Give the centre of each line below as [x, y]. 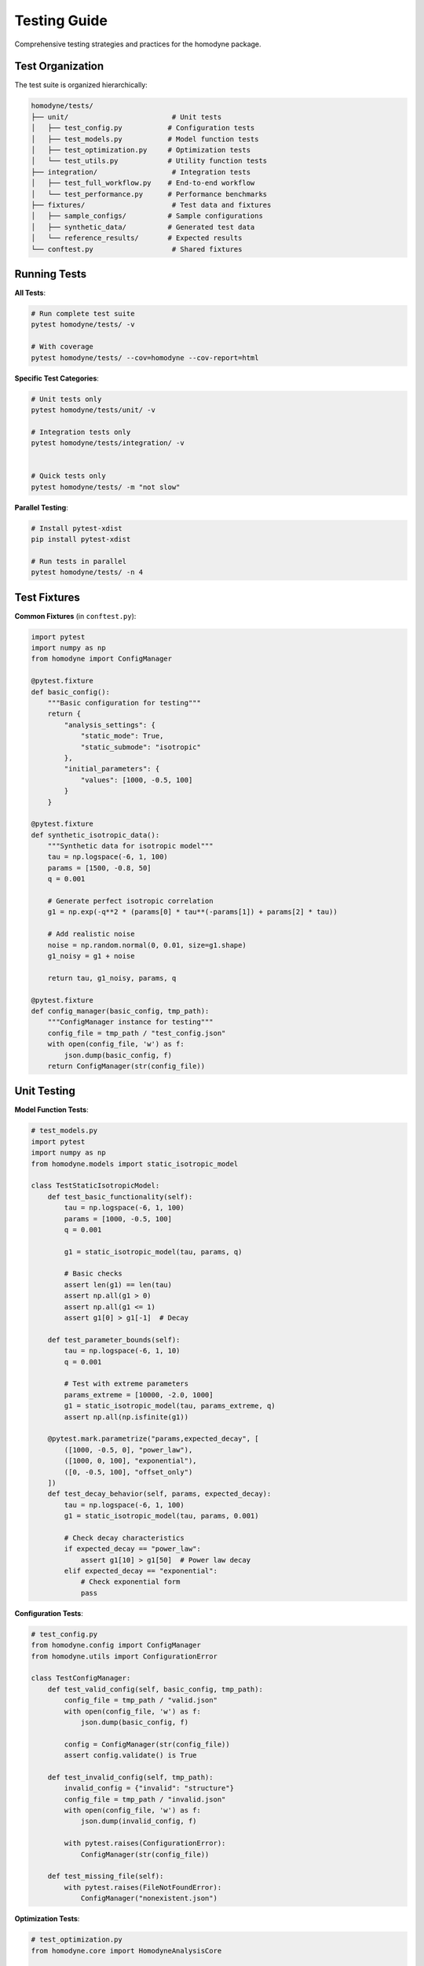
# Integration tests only [81, 432]
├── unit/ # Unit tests [126, 117]
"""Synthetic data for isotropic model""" [130, 846]
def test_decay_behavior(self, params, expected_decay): [159, 1494]
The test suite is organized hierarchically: [81, 85]
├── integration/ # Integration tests [141, 172]
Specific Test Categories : [57, 378]
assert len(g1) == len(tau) [118, 1285]
